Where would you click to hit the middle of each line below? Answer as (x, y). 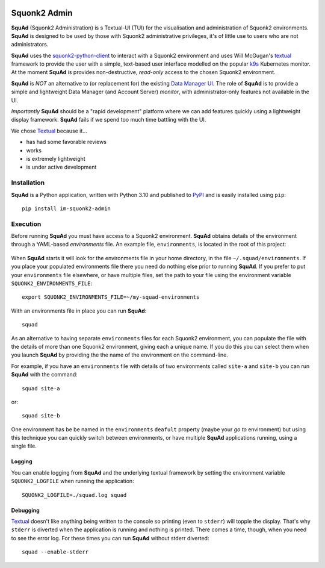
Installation (28, 183)
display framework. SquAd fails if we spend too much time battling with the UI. (109, 120)
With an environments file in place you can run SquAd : (79, 311)
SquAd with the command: (44, 375)
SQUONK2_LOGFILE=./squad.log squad (74, 495)
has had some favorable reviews (67, 142)
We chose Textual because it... (49, 131)
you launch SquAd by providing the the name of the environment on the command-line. (119, 355)
